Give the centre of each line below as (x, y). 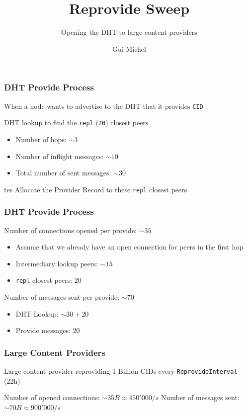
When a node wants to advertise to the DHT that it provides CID (104, 106)
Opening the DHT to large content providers (129, 32)
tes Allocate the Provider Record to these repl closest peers (96, 189)
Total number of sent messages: (63, 173)
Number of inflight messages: (60, 156)
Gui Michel (129, 48)
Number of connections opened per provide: (70, 230)
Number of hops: (41, 139)
